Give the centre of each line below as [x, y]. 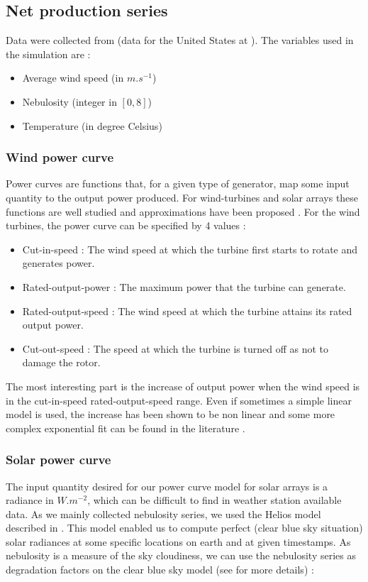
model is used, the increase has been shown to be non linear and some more [171, 414]
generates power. [58, 263]
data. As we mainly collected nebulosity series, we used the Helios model [163, 514]
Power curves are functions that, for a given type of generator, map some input [178, 183]
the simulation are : [48, 54]
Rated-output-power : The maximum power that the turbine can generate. [184, 286]
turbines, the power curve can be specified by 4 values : [126, 225]
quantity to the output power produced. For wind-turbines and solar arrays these [182, 197]
